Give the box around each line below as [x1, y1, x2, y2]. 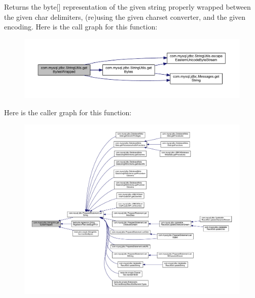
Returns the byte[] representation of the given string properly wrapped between [4, 2, 251, 12]
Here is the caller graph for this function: [4, 107, 132, 117]
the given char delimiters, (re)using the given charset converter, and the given [4, 11, 246, 22]
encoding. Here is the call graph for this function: [4, 21, 158, 32]
